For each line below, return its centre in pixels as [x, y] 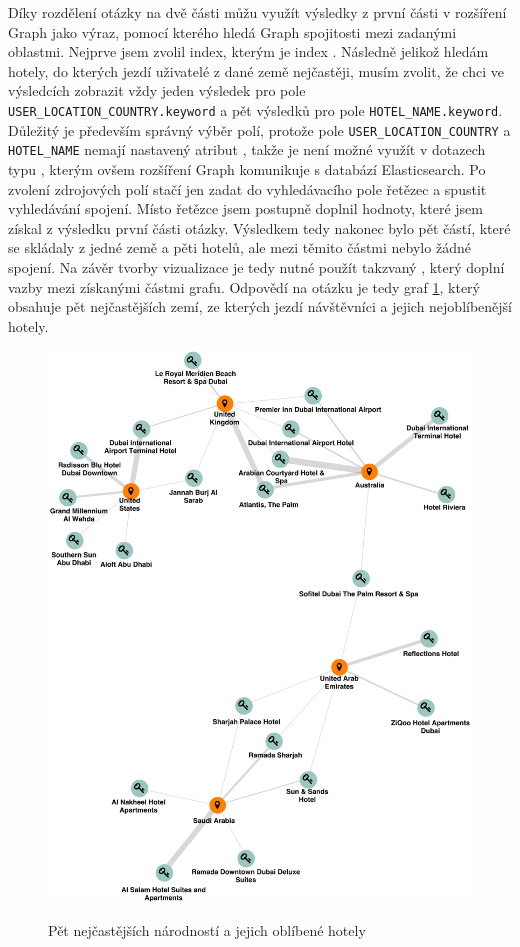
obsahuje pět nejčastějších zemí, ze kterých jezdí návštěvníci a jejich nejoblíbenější [260, 306]
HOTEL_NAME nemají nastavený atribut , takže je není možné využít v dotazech [247, 149]
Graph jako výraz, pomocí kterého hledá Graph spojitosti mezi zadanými [232, 31]
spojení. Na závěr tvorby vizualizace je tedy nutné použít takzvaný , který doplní [256, 266]
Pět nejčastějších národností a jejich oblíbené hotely [207, 929]
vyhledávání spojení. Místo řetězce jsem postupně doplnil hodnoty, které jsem [245, 208]
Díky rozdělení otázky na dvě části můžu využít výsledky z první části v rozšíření [257, 12]
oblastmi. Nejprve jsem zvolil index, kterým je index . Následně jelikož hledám [248, 51]
